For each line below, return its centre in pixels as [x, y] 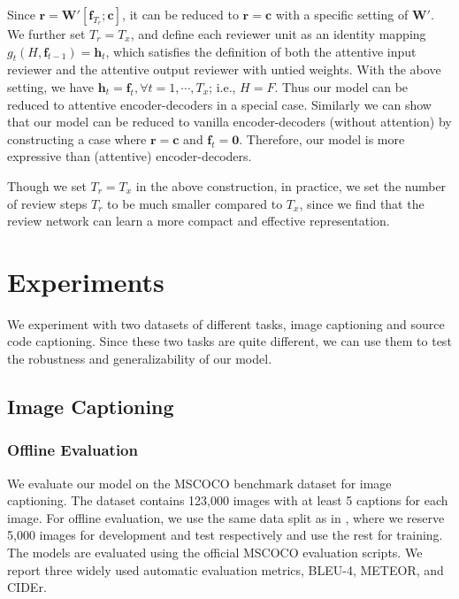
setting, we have [51, 86]
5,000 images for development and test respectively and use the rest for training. [225, 535]
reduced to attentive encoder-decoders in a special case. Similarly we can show [219, 104]
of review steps [47, 203]
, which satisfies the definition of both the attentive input [261, 51]
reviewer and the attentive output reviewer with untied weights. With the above [224, 69]
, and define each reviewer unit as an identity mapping [278, 34]
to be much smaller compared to [195, 203]
